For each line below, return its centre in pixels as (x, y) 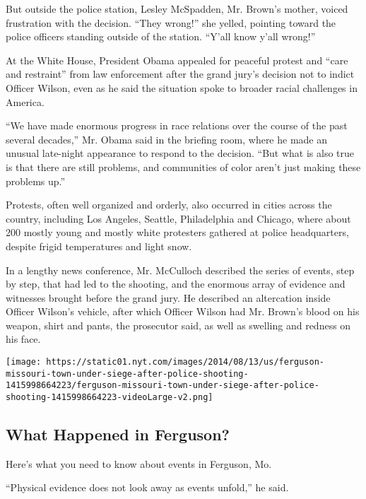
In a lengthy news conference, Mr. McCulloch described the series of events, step (180, 270)
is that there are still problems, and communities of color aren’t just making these (183, 166)
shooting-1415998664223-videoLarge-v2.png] (110, 398)
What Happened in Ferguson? (118, 434)
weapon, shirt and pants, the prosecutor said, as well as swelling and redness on (178, 325)
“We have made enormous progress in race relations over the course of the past (177, 125)
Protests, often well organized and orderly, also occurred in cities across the (169, 205)
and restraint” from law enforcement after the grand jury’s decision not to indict (180, 74)
